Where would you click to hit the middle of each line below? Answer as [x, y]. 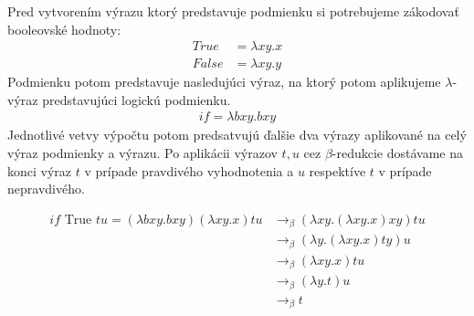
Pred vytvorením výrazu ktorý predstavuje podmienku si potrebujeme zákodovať [233, 11]
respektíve [337, 170]
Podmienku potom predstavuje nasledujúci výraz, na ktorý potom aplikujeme [224, 82]
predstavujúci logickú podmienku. [137, 99]
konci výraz [40, 170]
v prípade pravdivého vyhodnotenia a [189, 170]
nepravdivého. [46, 189]
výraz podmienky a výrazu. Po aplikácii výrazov [142, 153]
